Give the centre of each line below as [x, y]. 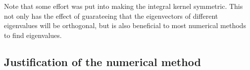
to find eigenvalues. [33, 35]
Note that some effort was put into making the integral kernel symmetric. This [124, 6]
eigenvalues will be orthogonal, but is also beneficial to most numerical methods [125, 25]
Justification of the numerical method [102, 61]
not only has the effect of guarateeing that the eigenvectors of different [111, 16]
